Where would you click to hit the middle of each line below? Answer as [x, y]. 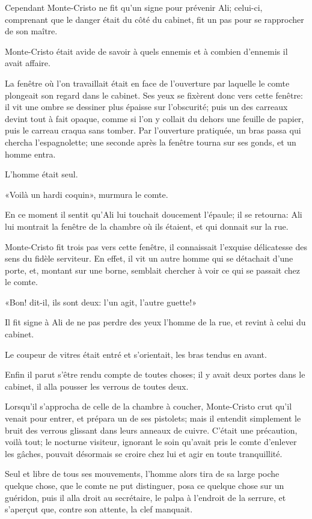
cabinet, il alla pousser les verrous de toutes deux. [97, 386]
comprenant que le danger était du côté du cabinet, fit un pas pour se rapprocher [154, 19]
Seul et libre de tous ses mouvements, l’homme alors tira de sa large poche [142, 474]
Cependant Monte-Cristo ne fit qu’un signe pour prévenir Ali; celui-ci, [134, 7]
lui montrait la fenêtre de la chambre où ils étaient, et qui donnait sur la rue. [147, 226]
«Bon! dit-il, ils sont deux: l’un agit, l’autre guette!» [101, 302]
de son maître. [31, 31]
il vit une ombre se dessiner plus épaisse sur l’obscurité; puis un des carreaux [146, 107]
